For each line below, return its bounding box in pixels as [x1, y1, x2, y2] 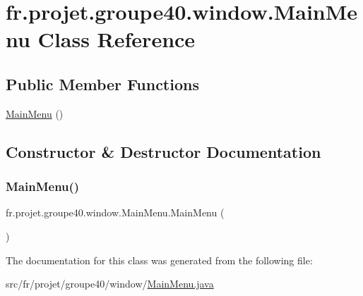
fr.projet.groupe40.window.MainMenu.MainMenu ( [6, 205, 225, 220]
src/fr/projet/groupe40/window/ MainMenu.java [6, 276, 214, 291]
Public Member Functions [6, 73, 199, 94]
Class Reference [37, 25, 196, 54]
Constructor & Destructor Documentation [6, 140, 321, 162]
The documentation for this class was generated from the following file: [6, 252, 313, 267]
